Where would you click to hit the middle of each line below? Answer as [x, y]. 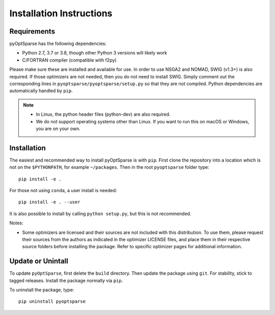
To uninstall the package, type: [42, 290]
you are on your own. [58, 128]
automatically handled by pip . [41, 91]
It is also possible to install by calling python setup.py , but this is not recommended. [100, 214]
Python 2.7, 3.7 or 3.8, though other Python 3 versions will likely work [95, 53]
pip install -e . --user [49, 202]
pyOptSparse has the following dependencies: [58, 44]
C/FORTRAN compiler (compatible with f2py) [69, 60]
